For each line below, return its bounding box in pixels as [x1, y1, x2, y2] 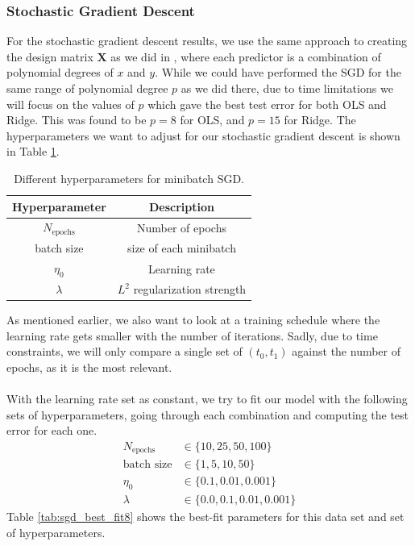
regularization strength [133, 281, 247, 297]
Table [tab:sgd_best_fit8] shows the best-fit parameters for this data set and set [6, 508, 405, 525]
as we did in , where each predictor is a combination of [110, 48, 381, 65]
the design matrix [6, 48, 93, 65]
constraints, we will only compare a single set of [6, 343, 243, 360]
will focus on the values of [6, 95, 135, 112]
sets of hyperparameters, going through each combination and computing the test [6, 406, 409, 423]
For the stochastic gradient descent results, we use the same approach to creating [6, 32, 408, 49]
